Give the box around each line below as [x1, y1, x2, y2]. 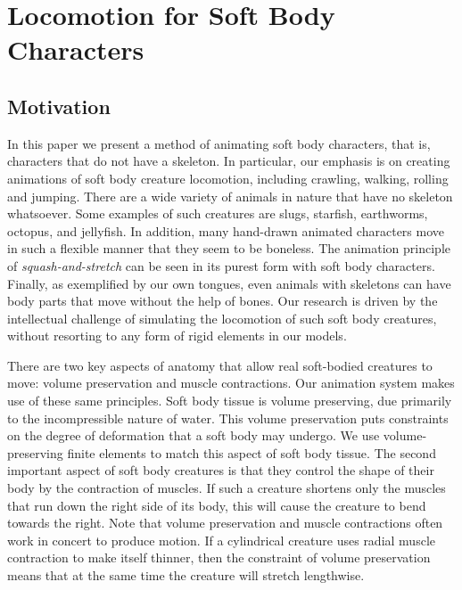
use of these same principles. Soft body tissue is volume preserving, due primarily [7, 391, 452, 410]
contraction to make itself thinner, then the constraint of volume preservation [7, 548, 431, 567]
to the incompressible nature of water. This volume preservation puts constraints [7, 408, 449, 427]
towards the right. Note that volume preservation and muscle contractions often [7, 513, 443, 532]
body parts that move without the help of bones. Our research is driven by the [7, 291, 438, 310]
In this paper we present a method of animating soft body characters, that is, [7, 134, 431, 152]
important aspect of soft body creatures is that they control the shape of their [7, 461, 434, 479]
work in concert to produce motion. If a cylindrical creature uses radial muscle [7, 530, 435, 549]
